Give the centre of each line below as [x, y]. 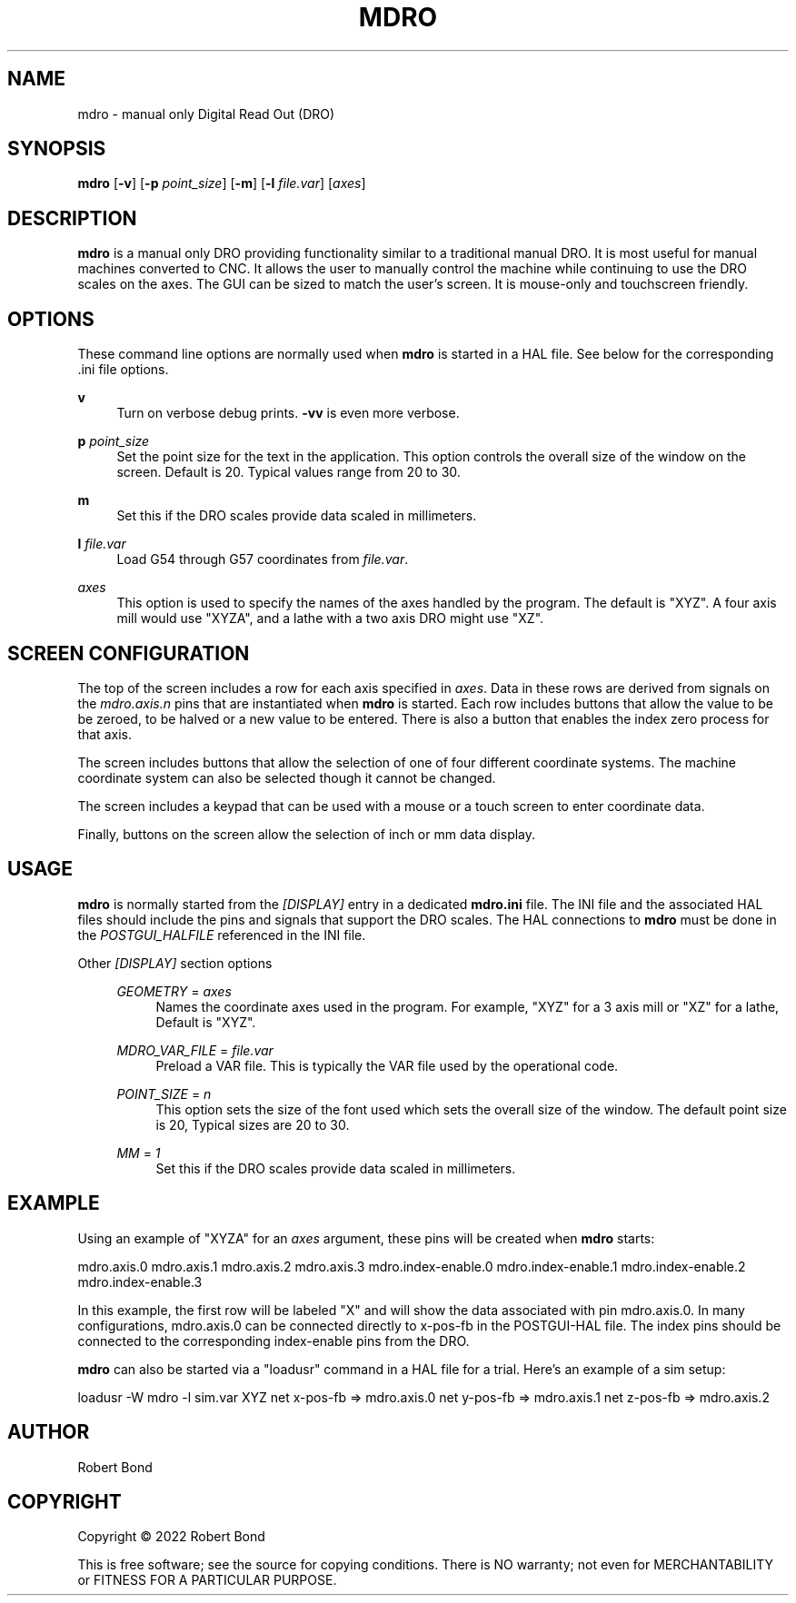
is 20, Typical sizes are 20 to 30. [253, 1124]
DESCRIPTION [72, 218]
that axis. [104, 734]
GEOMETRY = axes [174, 991]
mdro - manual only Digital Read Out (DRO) [206, 114]
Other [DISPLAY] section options [175, 963]
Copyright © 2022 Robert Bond [171, 1537]
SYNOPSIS [57, 149]
